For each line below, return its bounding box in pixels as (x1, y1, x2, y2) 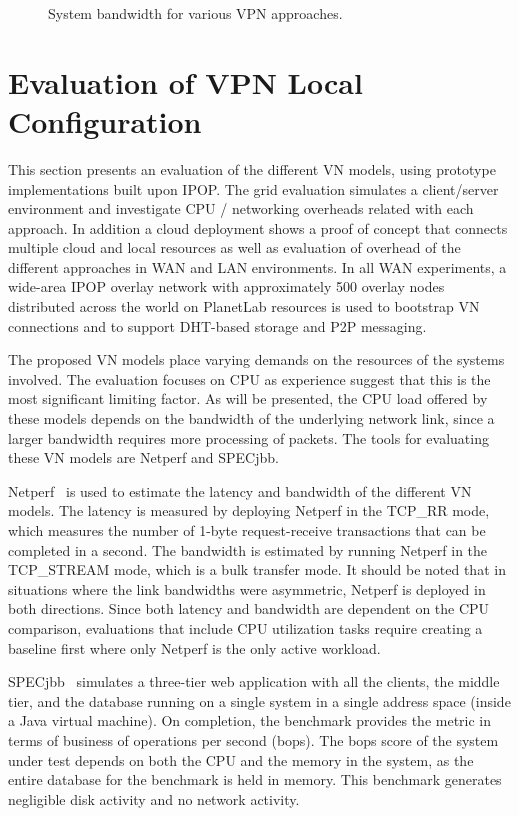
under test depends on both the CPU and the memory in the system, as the (8, 749, 474, 770)
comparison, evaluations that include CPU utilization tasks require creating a (8, 617, 483, 638)
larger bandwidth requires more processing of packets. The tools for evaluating (8, 427, 489, 448)
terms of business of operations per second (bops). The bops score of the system (8, 729, 499, 750)
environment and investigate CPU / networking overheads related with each (8, 198, 474, 219)
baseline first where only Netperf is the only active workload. (8, 637, 381, 658)
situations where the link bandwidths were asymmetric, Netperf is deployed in (8, 578, 486, 599)
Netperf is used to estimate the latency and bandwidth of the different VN (8, 480, 472, 501)
